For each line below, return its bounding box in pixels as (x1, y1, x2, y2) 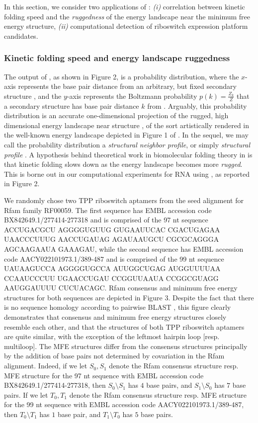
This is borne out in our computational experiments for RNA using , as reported (4, 168, 250, 179)
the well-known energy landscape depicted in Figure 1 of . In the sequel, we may (4, 130, 249, 140)
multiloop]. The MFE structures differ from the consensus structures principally (4, 341, 248, 351)
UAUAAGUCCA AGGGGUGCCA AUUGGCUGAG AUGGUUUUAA (4, 263, 221, 274)
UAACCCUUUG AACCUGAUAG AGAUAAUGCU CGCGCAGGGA (4, 234, 219, 244)
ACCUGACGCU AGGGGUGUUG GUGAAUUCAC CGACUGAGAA (4, 224, 220, 234)
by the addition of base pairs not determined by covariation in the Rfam (4, 351, 225, 361)
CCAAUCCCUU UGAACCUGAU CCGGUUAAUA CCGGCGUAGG (4, 273, 219, 283)
